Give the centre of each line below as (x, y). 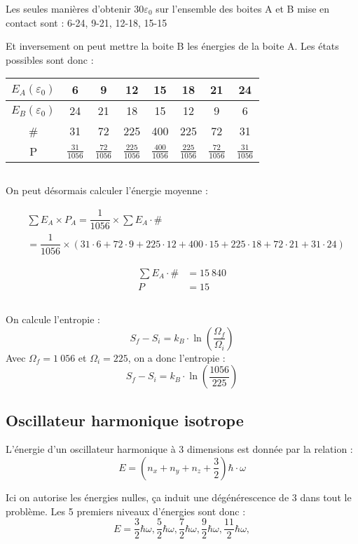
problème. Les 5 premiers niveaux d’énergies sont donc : (126, 511)
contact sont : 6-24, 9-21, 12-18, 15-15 (87, 22)
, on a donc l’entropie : (177, 357)
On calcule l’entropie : (53, 319)
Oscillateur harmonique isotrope (125, 420)
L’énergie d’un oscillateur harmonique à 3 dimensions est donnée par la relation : (179, 449)
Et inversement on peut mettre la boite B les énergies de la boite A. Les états (172, 46)
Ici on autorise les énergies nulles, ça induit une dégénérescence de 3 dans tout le (179, 497)
